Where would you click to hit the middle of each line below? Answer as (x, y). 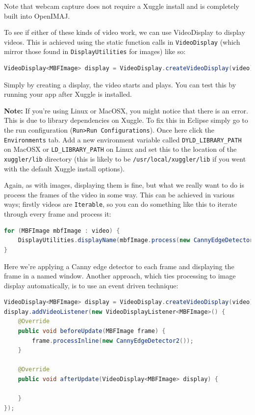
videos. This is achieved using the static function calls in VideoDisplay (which (122, 41)
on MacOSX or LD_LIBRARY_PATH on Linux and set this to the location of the (120, 149)
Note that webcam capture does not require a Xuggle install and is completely (122, 6)
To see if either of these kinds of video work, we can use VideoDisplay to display (125, 32)
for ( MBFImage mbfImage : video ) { (62, 231)
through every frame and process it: (58, 214)
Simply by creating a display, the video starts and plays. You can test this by (120, 84)
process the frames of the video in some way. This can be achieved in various (119, 194)
